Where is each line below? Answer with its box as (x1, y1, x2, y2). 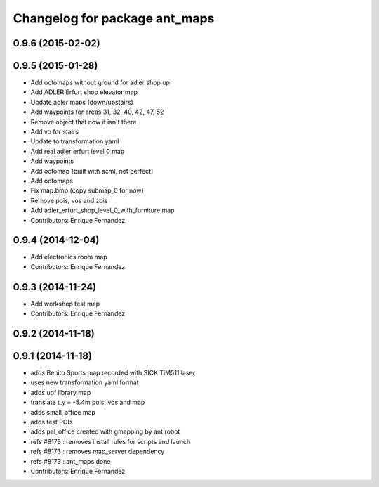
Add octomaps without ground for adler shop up (30, 78, 170, 87)
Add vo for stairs (30, 127, 79, 136)
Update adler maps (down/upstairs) (30, 98, 133, 106)
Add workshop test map (30, 299, 100, 308)
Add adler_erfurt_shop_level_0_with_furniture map (30, 206, 175, 214)
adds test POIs (30, 418, 73, 427)
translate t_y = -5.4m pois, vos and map (30, 398, 145, 407)
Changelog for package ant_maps (13, 11, 215, 26)
